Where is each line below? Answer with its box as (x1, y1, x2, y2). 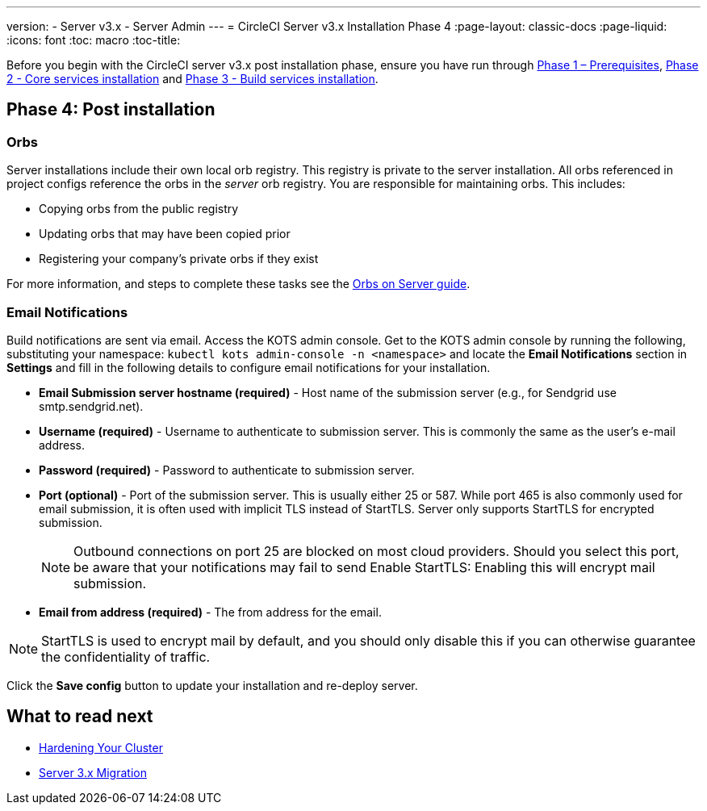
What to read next (6, 706, 153, 727)
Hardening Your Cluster (39, 740, 163, 755)
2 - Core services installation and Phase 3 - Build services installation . (6, 72, 379, 86)
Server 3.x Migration (39, 765, 147, 780)
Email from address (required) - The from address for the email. (39, 604, 382, 619)
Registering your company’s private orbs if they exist (39, 252, 319, 266)
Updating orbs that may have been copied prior (39, 227, 291, 241)
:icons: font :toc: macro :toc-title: (6, 33, 181, 47)
